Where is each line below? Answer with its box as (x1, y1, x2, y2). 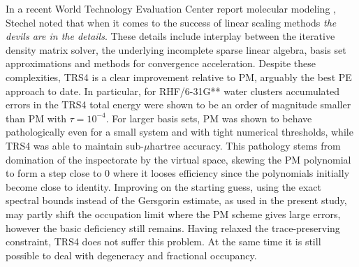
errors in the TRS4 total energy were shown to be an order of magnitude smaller (6, 97, 351, 112)
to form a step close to (6, 166, 102, 180)
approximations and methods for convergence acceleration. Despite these (6, 56, 316, 71)
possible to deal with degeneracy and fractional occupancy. (6, 247, 257, 262)
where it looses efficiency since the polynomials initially (112, 166, 350, 180)
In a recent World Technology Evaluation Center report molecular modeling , (6, 1, 336, 15)
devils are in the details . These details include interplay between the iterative (6, 29, 335, 43)
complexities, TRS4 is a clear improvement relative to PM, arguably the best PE (6, 69, 352, 84)
